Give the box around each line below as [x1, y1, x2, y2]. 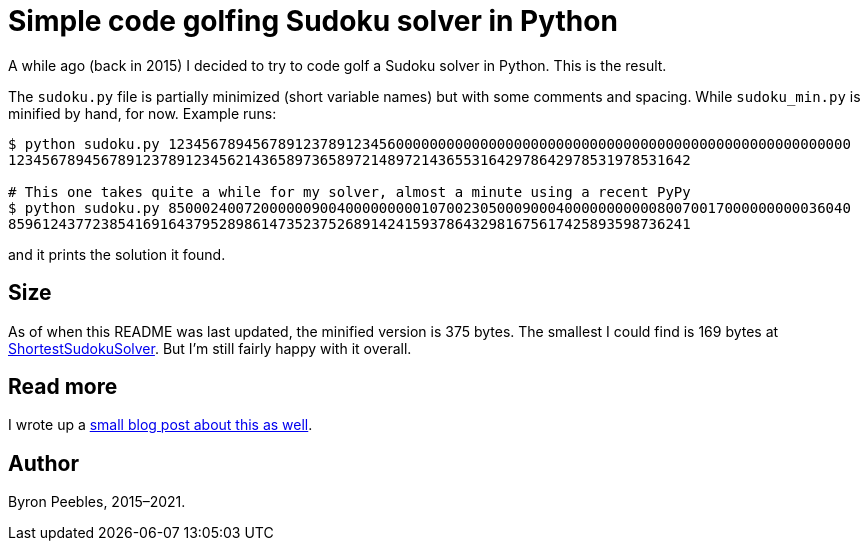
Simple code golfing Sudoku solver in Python [8, 4, 618, 38]
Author [8, 450, 79, 476]
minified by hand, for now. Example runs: [8, 104, 277, 122]
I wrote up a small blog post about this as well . [8, 416, 313, 434]
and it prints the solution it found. [8, 245, 226, 263]
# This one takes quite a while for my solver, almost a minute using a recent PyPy [8, 183, 691, 200]
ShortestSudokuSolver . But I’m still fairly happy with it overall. [8, 339, 412, 357]
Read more [8, 374, 118, 400]
